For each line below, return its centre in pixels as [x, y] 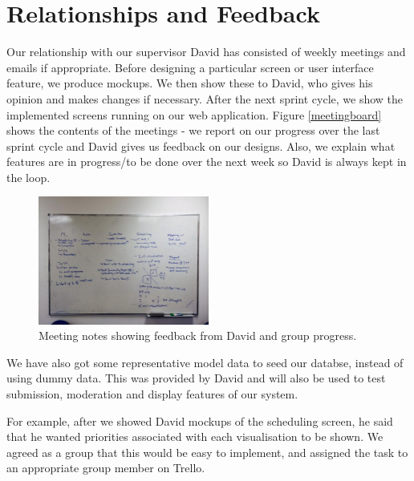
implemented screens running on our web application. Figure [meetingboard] [194, 114]
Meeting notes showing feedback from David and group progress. [198, 335]
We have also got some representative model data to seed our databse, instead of [205, 362]
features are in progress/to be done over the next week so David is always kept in [207, 162]
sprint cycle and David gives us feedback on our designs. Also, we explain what [201, 146]
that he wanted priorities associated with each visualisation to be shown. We [195, 437]
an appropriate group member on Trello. [106, 468]
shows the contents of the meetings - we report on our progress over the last [193, 130]
